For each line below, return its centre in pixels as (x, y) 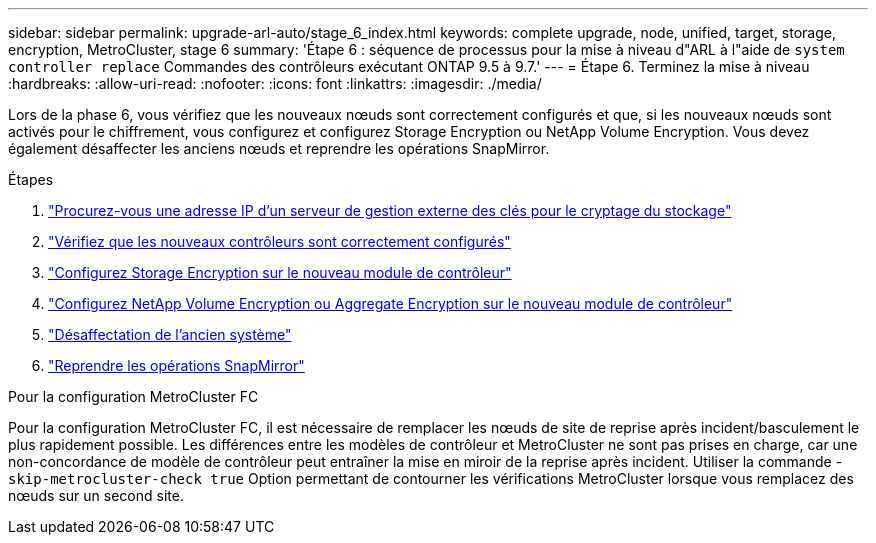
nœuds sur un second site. (96, 495)
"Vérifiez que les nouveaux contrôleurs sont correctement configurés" (279, 241)
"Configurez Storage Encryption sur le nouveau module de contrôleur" (280, 272)
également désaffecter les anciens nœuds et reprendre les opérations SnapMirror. (279, 148)
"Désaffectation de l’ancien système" (170, 334)
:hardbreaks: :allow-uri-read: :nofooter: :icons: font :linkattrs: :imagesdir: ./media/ (275, 83)
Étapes (31, 179)
